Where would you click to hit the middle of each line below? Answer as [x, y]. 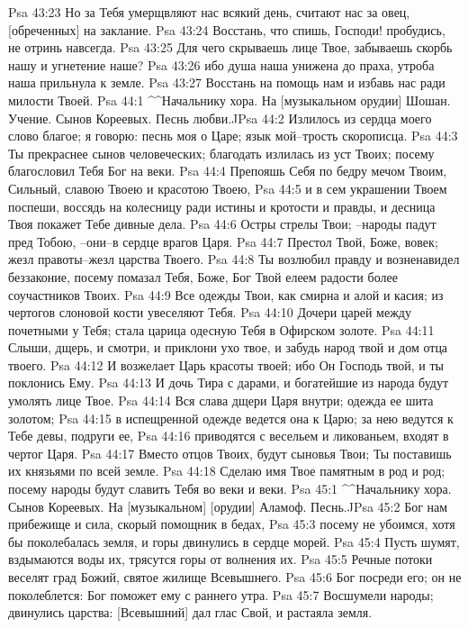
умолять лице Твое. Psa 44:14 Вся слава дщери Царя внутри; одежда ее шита [221, 400]
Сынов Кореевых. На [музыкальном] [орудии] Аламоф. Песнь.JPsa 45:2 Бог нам [228, 506]
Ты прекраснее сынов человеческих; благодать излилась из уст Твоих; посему [221, 153]
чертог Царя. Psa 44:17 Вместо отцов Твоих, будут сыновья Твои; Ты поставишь [230, 453]
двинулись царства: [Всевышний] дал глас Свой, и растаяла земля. [190, 612]
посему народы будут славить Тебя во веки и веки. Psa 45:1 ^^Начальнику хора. [230, 489]
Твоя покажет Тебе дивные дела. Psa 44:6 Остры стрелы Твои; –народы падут [222, 224]
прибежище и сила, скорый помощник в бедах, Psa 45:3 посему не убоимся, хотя [232, 524]
